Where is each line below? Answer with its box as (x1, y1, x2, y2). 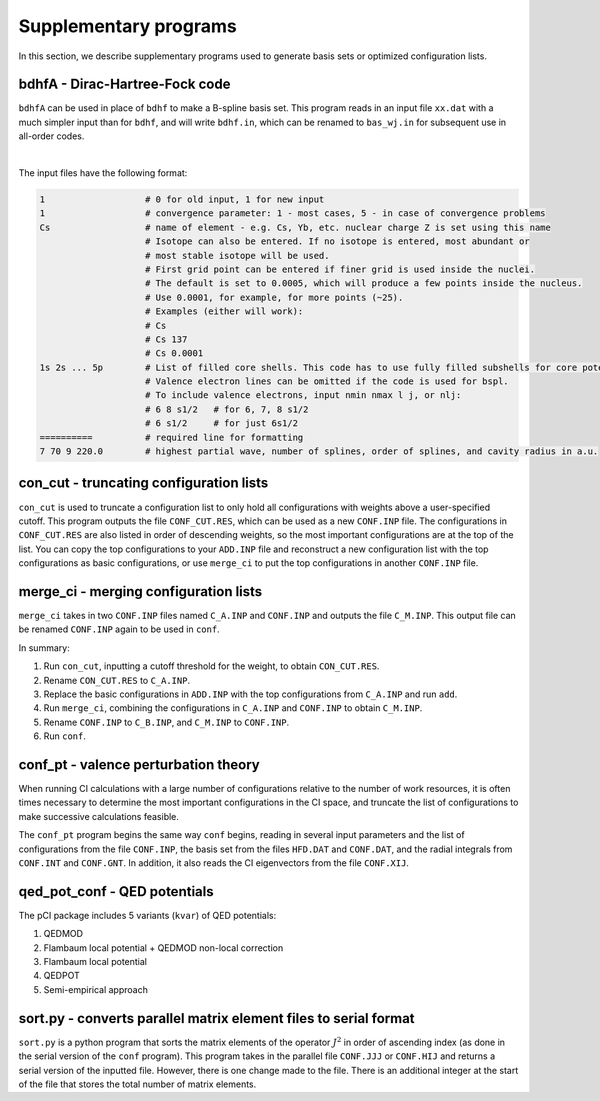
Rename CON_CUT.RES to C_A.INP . (43, 674, 190, 686)
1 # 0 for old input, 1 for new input (39, 194, 325, 205)
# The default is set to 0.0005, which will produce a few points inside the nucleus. (145, 278, 583, 289)
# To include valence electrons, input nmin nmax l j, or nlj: (145, 390, 462, 401)
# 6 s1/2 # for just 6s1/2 (145, 418, 299, 429)
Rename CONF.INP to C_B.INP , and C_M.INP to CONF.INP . (43, 716, 290, 728)
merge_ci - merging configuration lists (18, 583, 263, 600)
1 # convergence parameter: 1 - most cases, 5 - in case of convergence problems (39, 208, 546, 219)
